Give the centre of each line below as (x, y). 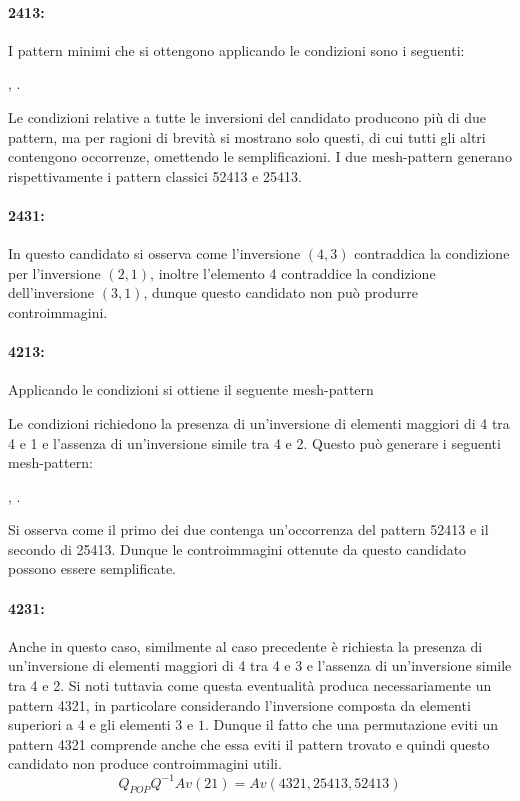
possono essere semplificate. (92, 568)
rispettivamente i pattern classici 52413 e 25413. (155, 175)
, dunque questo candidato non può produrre (280, 292)
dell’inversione (51, 292)
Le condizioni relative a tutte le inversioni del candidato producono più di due (247, 116)
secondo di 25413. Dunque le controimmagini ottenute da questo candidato (237, 548)
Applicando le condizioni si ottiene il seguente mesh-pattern (191, 389)
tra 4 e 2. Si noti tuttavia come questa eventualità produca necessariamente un (250, 685)
